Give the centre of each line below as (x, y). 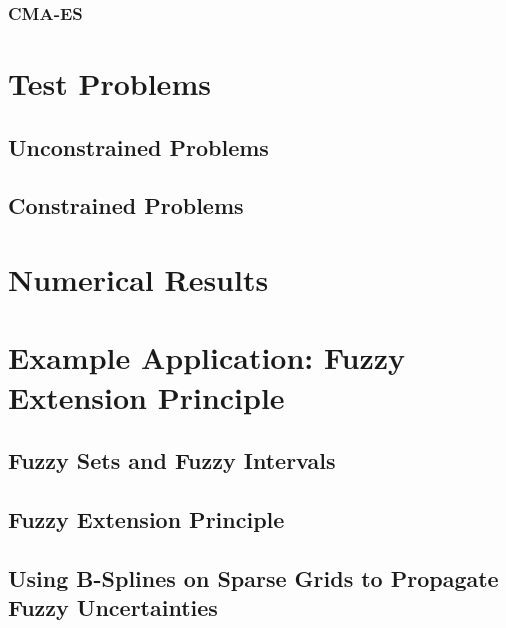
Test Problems (109, 83)
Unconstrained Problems (138, 146)
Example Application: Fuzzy (207, 357)
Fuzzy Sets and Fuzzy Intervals (172, 460)
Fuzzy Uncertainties (113, 607)
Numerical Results (138, 278)
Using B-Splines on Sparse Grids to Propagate (253, 577)
